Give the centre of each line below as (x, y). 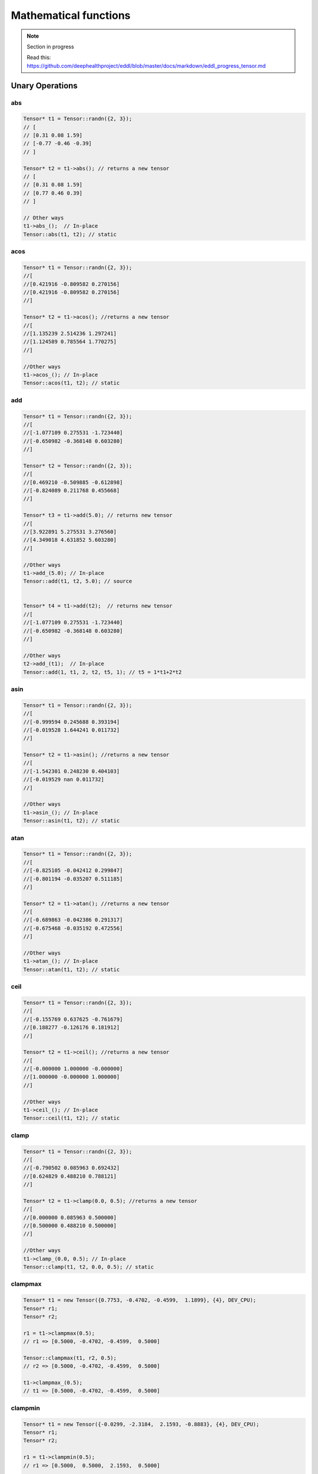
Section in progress (50, 47)
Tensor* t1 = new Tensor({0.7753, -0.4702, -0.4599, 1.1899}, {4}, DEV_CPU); (140, 1300)
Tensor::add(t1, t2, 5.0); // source (78, 581)
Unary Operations (44, 85)
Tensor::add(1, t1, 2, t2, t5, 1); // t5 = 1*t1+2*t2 (102, 672)
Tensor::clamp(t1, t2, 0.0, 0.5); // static (89, 1267)
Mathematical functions (71, 15)
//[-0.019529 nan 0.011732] (64, 779)
